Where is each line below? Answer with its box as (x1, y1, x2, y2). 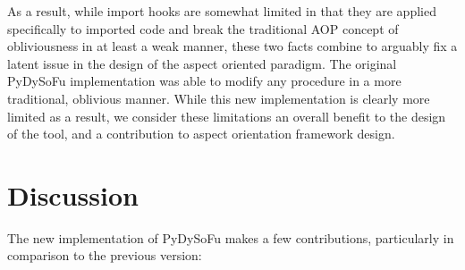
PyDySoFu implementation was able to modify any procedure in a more (7, 72, 402, 90)
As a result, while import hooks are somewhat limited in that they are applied (7, 2, 436, 20)
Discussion (7, 176, 139, 213)
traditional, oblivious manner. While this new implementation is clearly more (7, 89, 430, 107)
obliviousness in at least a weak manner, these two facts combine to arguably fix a (7, 37, 458, 55)
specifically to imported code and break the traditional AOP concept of (7, 19, 399, 38)
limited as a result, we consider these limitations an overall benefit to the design (7, 106, 446, 125)
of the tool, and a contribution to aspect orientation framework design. (7, 124, 395, 143)
